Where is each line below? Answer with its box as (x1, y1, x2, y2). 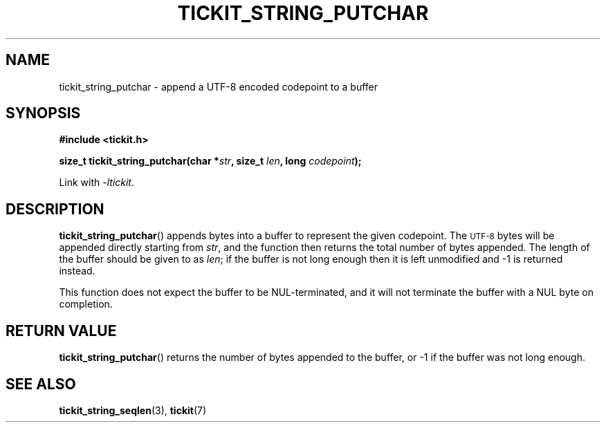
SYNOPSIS (6, 104, 81, 122)
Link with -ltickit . (59, 176, 135, 189)
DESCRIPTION (6, 200, 104, 218)
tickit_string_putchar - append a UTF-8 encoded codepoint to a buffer (59, 80, 378, 93)
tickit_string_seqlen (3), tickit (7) (59, 404, 207, 416)
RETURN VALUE (6, 322, 117, 339)
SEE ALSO (6, 375, 76, 393)
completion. (59, 298, 113, 310)
